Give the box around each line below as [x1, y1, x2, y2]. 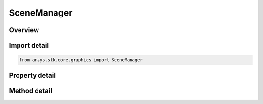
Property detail [9, 71, 56, 80]
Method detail [9, 87, 53, 95]
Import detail [9, 41, 49, 50]
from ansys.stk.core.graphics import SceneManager [19, 57, 143, 63]
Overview [9, 26, 39, 34]
